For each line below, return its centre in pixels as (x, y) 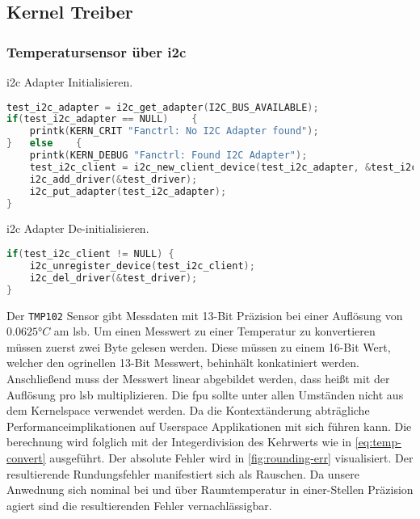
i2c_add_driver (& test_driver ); (113, 179)
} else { (44, 143)
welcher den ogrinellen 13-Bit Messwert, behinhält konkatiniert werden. (183, 363)
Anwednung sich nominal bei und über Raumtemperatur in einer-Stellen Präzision (210, 489)
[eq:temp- (378, 442)
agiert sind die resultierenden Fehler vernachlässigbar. (139, 505)
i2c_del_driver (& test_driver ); (113, 278)
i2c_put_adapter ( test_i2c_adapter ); (128, 191)
